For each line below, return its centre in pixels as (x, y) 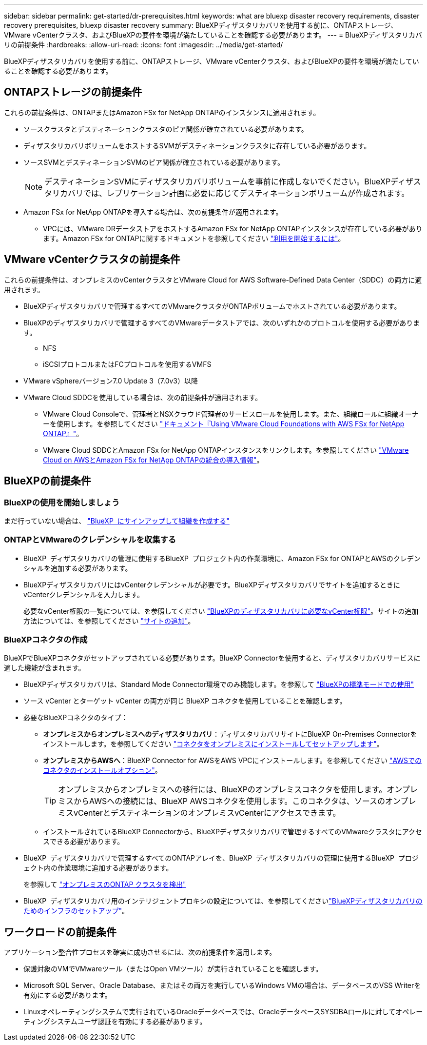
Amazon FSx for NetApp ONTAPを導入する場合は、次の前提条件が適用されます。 (153, 212)
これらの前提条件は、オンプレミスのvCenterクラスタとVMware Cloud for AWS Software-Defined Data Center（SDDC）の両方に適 (213, 280)
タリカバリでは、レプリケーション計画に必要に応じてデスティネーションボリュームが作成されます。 (227, 193)
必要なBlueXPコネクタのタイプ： (76, 718)
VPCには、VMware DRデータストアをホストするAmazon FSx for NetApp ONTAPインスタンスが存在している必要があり (233, 228)
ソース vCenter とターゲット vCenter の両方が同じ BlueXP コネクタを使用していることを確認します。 (185, 701)
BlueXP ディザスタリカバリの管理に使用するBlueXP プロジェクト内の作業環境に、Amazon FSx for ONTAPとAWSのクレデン (222, 558)
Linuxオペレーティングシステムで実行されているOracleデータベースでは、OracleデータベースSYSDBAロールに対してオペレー (223, 1012)
